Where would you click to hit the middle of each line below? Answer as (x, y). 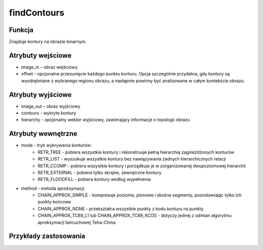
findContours (37, 13)
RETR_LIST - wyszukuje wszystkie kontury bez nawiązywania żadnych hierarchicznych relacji (132, 159)
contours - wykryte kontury (49, 113)
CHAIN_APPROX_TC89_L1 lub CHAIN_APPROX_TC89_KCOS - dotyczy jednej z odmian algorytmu (135, 215)
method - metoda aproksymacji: (53, 188)
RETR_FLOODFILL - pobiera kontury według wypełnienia (94, 179)
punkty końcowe (55, 202)
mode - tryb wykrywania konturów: (56, 145)
